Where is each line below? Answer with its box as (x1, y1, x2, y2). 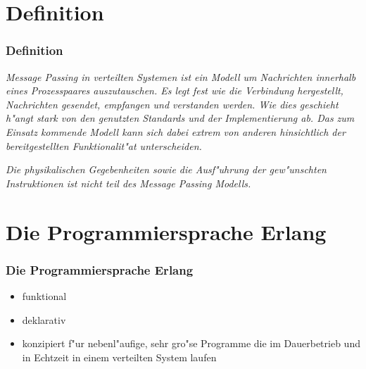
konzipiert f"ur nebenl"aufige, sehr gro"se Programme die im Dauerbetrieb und (22, 336, 360, 351)
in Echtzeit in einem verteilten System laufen (22, 349, 217, 364)
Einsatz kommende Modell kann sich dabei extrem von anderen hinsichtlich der (6, 124, 346, 139)
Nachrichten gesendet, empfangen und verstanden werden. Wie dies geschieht (6, 96, 339, 111)
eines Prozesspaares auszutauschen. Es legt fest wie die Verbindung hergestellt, (6, 83, 343, 98)
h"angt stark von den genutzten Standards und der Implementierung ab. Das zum (6, 111, 355, 125)
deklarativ (22, 312, 66, 327)
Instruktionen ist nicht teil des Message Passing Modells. (6, 175, 251, 190)
